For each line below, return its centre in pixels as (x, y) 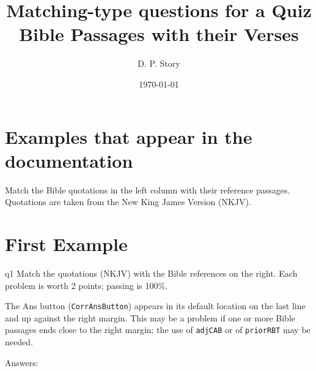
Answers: (22, 362)
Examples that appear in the (129, 136)
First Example (66, 244)
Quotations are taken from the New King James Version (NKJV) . (128, 202)
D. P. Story (159, 63)
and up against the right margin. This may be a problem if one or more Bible (150, 317)
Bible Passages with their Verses (159, 34)
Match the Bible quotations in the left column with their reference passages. (148, 189)
